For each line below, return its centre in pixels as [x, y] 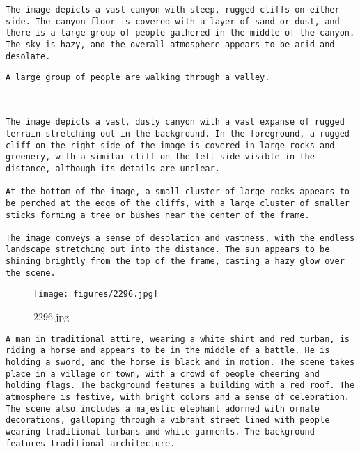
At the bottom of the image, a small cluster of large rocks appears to [178, 192]
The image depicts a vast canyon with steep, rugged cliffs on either [173, 10]
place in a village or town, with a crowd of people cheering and [163, 374]
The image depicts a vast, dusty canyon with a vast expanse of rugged [175, 122]
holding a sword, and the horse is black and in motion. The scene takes [180, 362]
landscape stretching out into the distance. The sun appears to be [168, 250]
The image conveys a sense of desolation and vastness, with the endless [180, 238]
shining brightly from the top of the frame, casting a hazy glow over [175, 262]
